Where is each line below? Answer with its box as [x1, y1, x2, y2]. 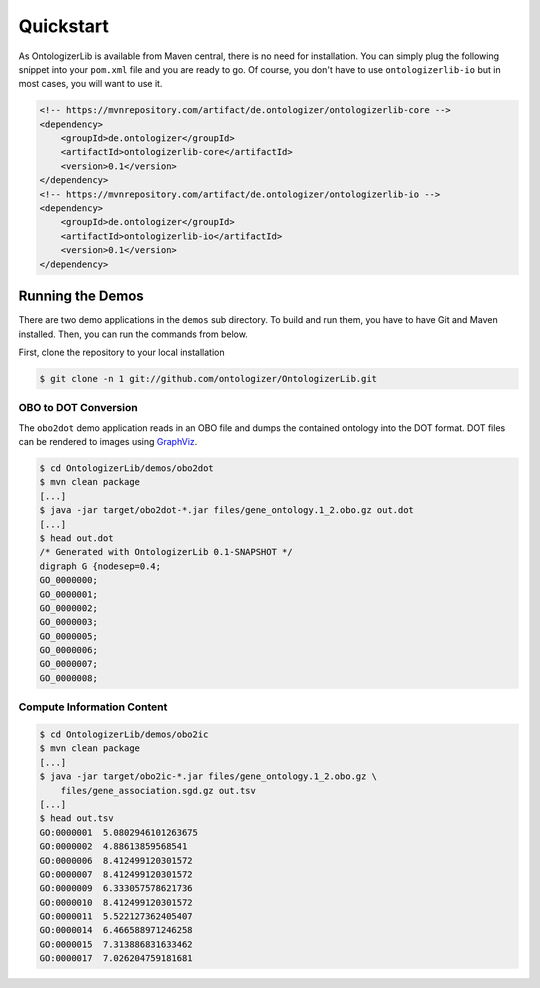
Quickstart [18, 15, 110, 37]
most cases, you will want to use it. [18, 78, 163, 90]
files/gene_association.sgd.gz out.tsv [60, 785, 257, 796]
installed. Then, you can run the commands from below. [18, 328, 249, 340]
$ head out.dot [39, 532, 114, 544]
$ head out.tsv [39, 813, 114, 824]
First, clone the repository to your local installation [18, 346, 225, 358]
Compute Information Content [18, 700, 168, 714]
